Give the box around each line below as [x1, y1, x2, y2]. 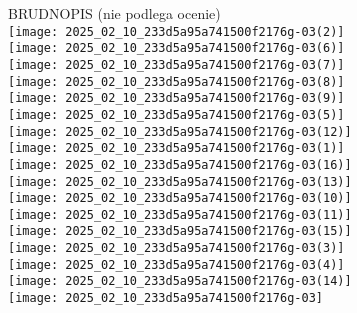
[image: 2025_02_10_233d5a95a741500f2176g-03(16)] [8, 157, 352, 172]
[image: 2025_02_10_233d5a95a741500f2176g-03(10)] [8, 191, 352, 206]
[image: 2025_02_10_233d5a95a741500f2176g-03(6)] [8, 41, 345, 56]
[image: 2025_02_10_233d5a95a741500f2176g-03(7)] [8, 57, 345, 72]
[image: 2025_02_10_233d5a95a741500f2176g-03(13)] [8, 174, 352, 189]
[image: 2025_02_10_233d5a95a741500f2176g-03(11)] [8, 207, 352, 222]
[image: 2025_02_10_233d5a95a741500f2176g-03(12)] [8, 124, 352, 139]
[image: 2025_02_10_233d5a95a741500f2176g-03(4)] [8, 257, 345, 272]
